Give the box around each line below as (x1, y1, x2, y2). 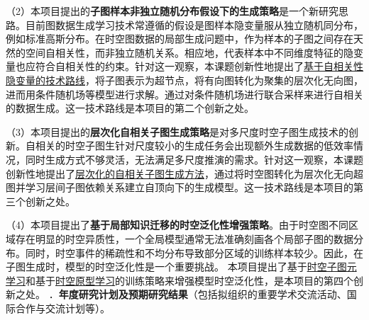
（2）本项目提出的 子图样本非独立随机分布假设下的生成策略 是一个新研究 (6, 4, 338, 18)
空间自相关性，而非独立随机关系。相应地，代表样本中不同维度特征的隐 (25, 45, 353, 59)
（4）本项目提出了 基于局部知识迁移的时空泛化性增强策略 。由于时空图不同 (6, 217, 348, 232)
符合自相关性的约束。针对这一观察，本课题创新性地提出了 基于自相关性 (35, 59, 363, 74)
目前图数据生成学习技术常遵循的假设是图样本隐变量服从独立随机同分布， (25, 17, 363, 32)
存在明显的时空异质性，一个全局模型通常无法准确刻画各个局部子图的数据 (15, 231, 353, 246)
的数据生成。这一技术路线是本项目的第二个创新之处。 (6, 101, 254, 115)
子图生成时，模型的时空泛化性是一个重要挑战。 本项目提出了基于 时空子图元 (6, 259, 357, 274)
